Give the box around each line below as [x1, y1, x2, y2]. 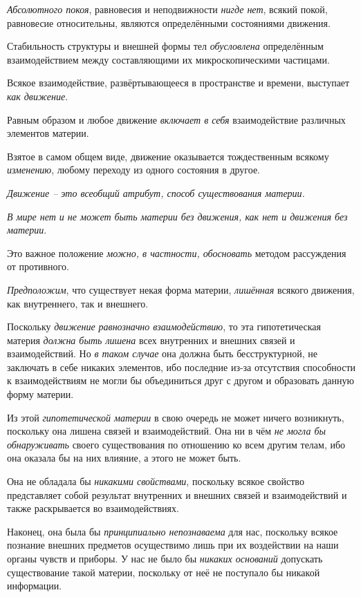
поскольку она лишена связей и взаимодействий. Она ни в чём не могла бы [7, 424, 326, 438]
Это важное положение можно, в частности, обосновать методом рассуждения [7, 245, 346, 260]
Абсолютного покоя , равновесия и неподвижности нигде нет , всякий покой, [7, 2, 328, 16]
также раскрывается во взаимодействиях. [7, 501, 179, 515]
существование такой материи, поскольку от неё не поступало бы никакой [7, 565, 320, 579]
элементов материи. [7, 126, 89, 140]
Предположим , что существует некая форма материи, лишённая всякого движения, [7, 282, 355, 296]
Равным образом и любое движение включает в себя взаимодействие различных [7, 112, 346, 126]
